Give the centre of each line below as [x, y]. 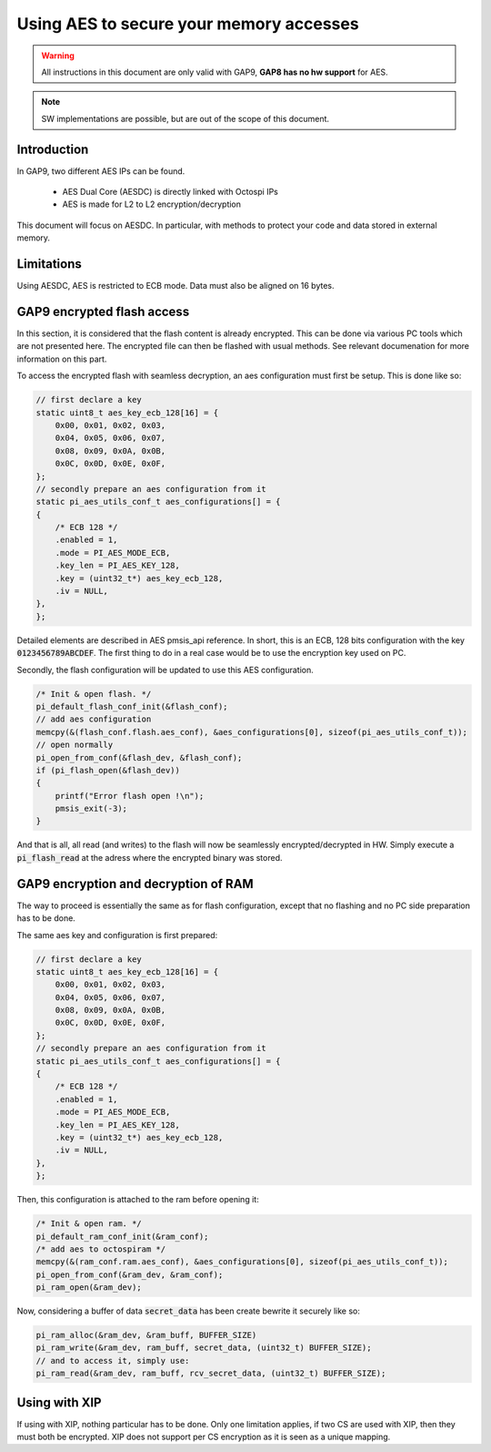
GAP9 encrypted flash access [103, 311]
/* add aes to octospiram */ [101, 1249]
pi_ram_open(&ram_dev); [89, 1288]
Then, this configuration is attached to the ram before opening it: [138, 1200]
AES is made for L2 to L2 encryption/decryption [151, 204]
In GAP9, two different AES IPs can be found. [101, 171]
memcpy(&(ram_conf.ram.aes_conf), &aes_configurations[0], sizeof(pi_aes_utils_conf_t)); [242, 1262]
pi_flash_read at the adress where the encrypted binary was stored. [150, 857]
